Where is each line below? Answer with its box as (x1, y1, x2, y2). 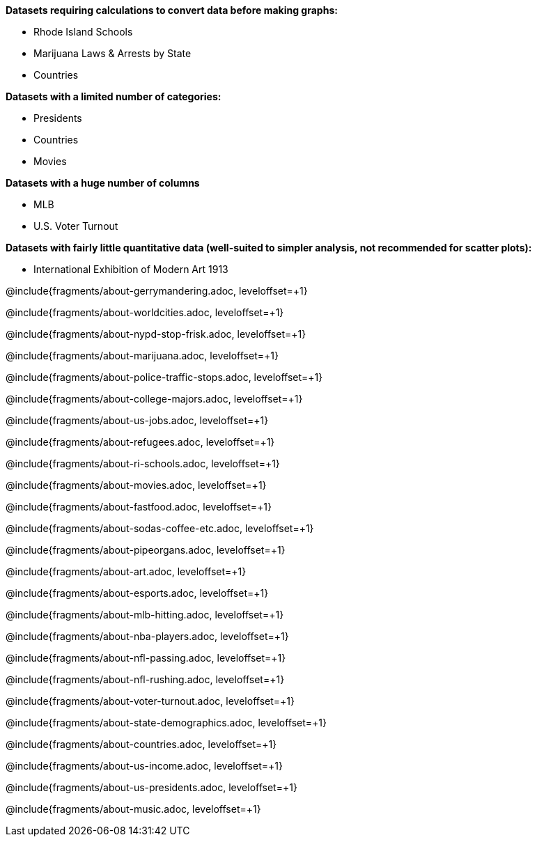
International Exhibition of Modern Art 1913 (33, 263, 228, 275)
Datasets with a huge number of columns (6, 177, 200, 189)
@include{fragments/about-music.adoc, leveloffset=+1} (6, 803, 261, 815)
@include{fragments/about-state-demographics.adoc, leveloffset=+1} (6, 717, 327, 728)
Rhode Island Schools (33, 26, 133, 38)
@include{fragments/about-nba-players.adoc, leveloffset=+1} (6, 630, 289, 642)
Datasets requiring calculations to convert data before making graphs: (6, 4, 338, 16)
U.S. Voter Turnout (33, 220, 118, 232)
